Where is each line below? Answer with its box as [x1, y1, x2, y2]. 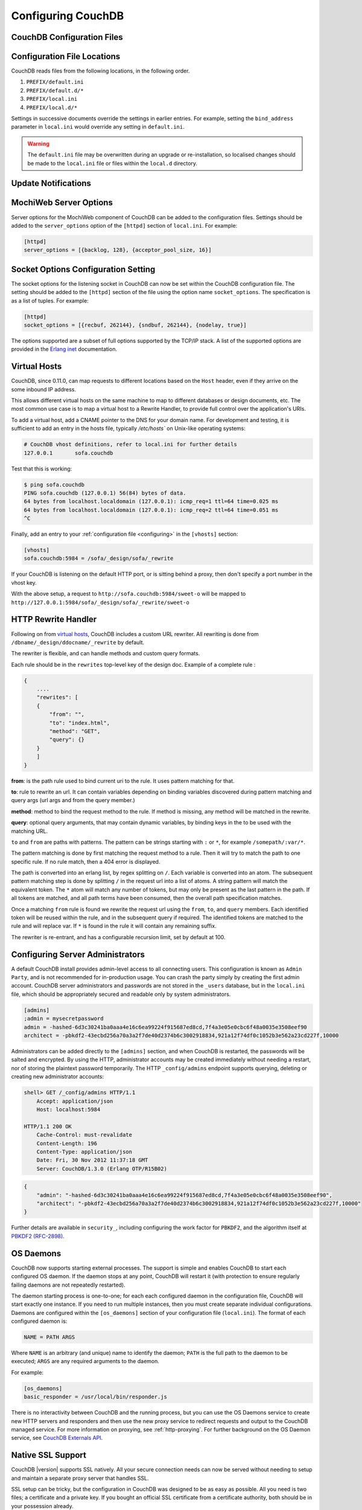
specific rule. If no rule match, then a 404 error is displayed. [11, 858, 160, 865]
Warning [27, 140, 49, 147]
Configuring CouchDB [11, 9, 124, 22]
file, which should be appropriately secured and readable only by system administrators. [11, 991, 231, 998]
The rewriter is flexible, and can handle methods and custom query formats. [11, 650, 200, 657]
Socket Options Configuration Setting [11, 264, 156, 274]
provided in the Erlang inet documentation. [11, 345, 118, 353]
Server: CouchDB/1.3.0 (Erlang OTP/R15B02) [36, 1165, 167, 1172]
